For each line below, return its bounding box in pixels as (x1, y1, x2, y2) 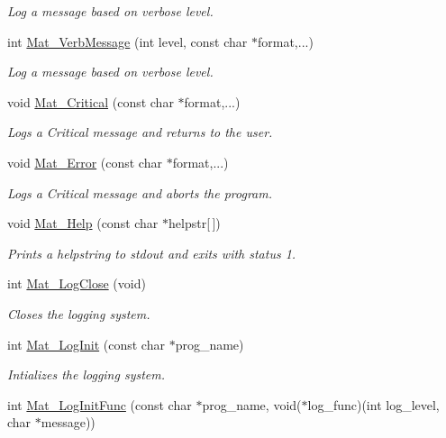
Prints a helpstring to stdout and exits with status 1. (7, 243, 296, 262)
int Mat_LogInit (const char (7, 334, 165, 353)
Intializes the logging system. (7, 365, 166, 384)
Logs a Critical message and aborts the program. (7, 183, 272, 202)
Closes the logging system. (7, 304, 150, 323)
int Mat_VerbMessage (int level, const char (7, 32, 248, 50)
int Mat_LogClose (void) (7, 274, 146, 293)
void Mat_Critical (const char (7, 92, 174, 111)
